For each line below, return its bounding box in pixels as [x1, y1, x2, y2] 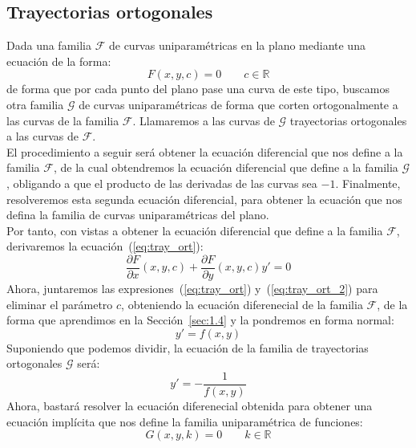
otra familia [6, 96, 64, 112]
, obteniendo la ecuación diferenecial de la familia [121, 295, 363, 312]
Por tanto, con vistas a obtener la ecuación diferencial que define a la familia [6, 222, 383, 238]
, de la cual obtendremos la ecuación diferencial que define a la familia [53, 159, 398, 176]
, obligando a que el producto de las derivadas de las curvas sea [6, 174, 317, 191]
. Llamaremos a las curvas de [132, 112, 275, 128]
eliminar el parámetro [6, 295, 113, 312]
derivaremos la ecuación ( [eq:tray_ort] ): [6, 238, 204, 255]
